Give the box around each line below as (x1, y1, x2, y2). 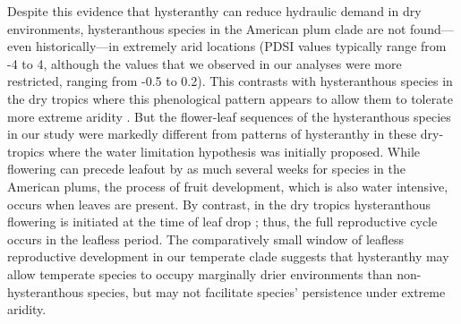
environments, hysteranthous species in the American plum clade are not (7, 19, 406, 38)
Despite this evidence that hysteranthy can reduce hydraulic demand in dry (7, 2, 422, 20)
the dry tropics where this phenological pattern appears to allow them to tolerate (7, 89, 453, 107)
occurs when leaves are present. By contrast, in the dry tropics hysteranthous (7, 194, 431, 213)
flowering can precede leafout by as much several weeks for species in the (7, 159, 406, 178)
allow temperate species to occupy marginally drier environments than (7, 264, 393, 283)
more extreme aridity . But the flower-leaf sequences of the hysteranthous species (7, 107, 451, 125)
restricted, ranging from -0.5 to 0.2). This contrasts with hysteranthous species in (7, 72, 453, 90)
